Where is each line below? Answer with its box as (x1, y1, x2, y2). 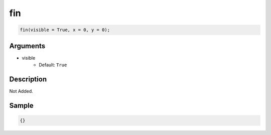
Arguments (9, 42, 46, 50)
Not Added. (9, 88, 34, 94)
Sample (9, 101, 34, 110)
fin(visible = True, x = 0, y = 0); (20, 27, 110, 33)
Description (9, 75, 47, 83)
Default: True (39, 62, 67, 68)
